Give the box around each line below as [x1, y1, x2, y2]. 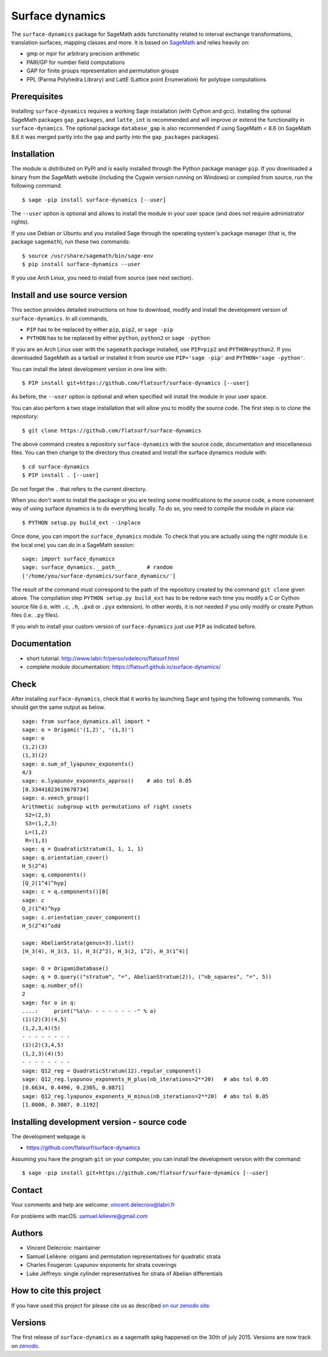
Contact [11, 1185, 43, 1196]
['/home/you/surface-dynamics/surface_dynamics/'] [22, 573, 176, 579]
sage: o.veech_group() [22, 795, 90, 802]
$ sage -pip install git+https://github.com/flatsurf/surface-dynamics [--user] [22, 1169, 269, 1177]
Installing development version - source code [11, 1117, 187, 1127]
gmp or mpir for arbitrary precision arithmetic [26, 50, 140, 57]
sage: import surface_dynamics [22, 555, 115, 562]
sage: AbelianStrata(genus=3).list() [22, 939, 135, 946]
